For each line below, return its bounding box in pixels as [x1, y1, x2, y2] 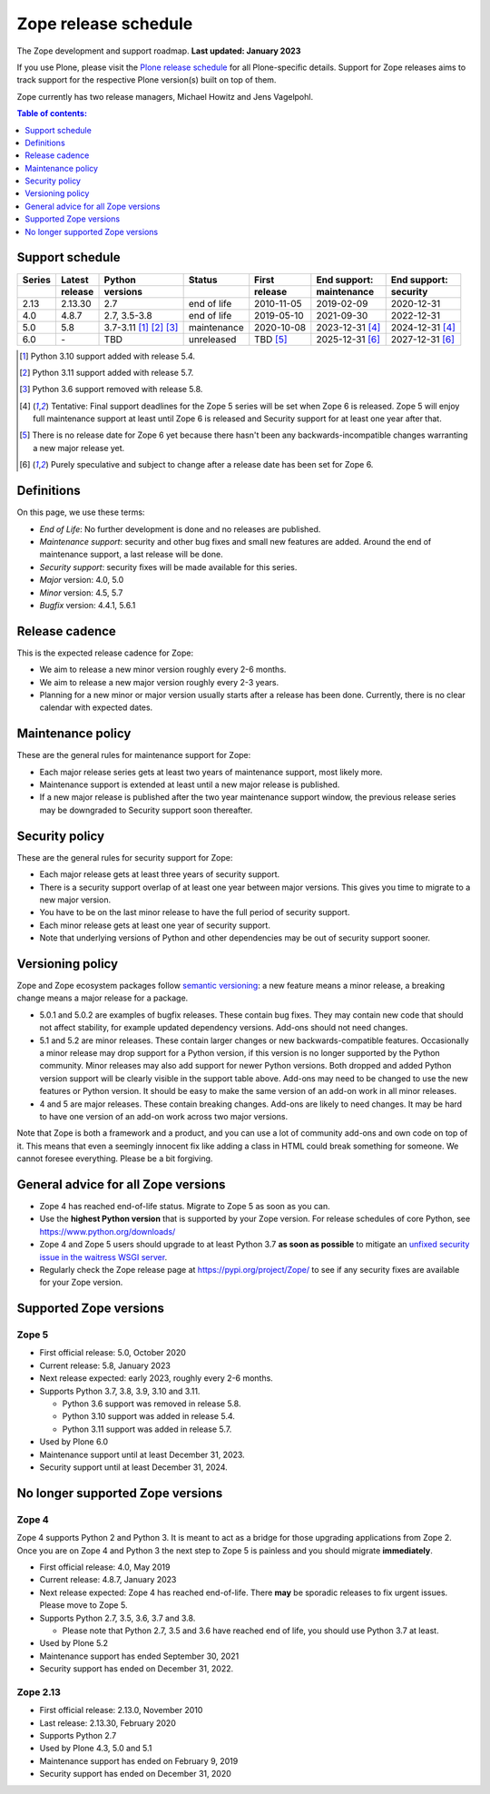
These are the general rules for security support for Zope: [16, 852, 233, 862]
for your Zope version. [39, 1276, 123, 1288]
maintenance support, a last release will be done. [39, 549, 224, 560]
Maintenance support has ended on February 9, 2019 [39, 1755, 239, 1766]
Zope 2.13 [16, 1685, 61, 1698]
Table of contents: [16, 108, 88, 119]
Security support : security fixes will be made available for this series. [39, 561, 298, 572]
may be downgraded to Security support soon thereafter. [39, 804, 253, 815]
